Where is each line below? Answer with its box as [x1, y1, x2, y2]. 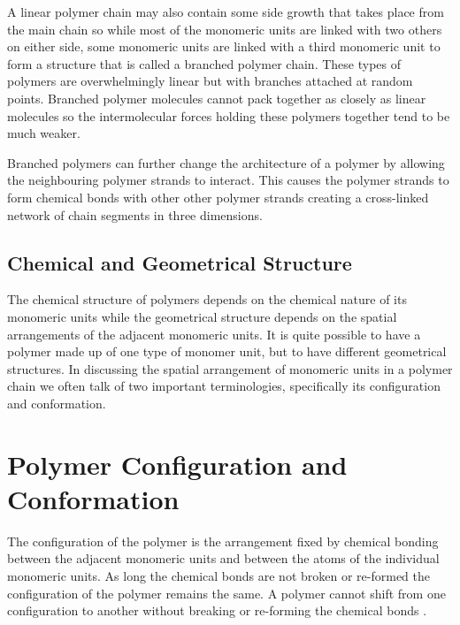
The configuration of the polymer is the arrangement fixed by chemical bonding [7, 531, 439, 550]
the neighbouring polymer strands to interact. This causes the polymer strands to [7, 171, 449, 189]
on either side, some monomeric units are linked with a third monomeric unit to [7, 37, 441, 56]
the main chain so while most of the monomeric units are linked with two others [7, 19, 442, 38]
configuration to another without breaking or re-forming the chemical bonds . [7, 601, 427, 620]
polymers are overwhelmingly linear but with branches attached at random [7, 72, 413, 90]
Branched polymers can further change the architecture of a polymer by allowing [7, 153, 445, 171]
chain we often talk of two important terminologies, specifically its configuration [7, 377, 441, 395]
